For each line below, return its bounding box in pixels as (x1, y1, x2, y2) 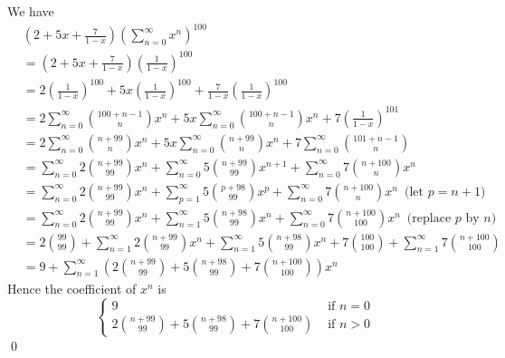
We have (7, 2, 54, 20)
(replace (406, 211, 452, 225)
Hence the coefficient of (7, 278, 137, 297)
